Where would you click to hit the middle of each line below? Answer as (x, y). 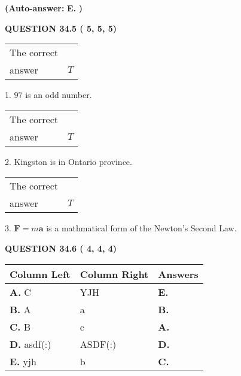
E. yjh (23, 361)
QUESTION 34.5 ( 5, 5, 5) (61, 28)
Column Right (114, 274)
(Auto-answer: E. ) (44, 8)
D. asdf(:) (30, 344)
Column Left (40, 274)
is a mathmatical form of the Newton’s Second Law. (141, 228)
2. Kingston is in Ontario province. (68, 161)
